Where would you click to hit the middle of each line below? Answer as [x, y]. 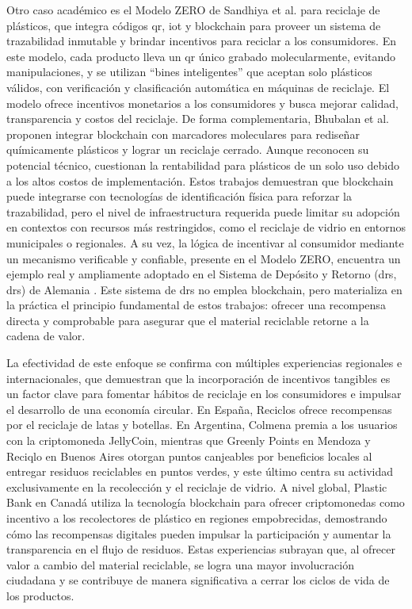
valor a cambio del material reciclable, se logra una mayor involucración [180, 564]
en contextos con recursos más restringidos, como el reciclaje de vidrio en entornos [206, 227]
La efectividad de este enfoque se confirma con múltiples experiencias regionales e [204, 363]
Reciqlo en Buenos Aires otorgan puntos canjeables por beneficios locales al [189, 456]
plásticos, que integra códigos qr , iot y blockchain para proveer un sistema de [194, 25]
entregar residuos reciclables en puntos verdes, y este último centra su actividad [200, 471]
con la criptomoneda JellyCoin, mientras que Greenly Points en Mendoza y [189, 440]
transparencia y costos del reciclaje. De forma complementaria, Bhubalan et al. [198, 119]
